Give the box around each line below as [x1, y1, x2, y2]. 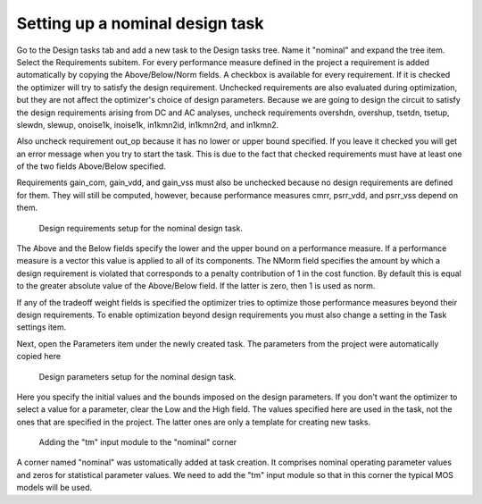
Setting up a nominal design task [16, 13, 264, 33]
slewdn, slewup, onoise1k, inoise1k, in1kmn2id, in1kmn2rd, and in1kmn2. [16, 119, 279, 130]
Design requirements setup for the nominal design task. [38, 223, 243, 233]
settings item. [16, 322, 67, 332]
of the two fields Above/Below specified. [16, 161, 167, 172]
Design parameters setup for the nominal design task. [38, 371, 237, 382]
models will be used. [16, 483, 93, 493]
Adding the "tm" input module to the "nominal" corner [38, 437, 237, 448]
